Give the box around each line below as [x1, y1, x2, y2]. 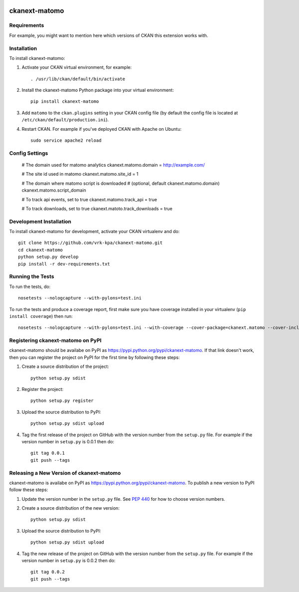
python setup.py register [30, 398, 94, 404]
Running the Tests [9, 273, 54, 280]
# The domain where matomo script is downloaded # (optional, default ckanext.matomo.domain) [21, 180, 220, 186]
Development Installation [9, 218, 72, 225]
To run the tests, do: [9, 284, 51, 290]
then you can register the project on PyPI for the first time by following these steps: [9, 354, 180, 360]
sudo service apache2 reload [30, 138, 102, 143]
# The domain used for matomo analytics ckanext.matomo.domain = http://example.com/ [21, 162, 205, 168]
